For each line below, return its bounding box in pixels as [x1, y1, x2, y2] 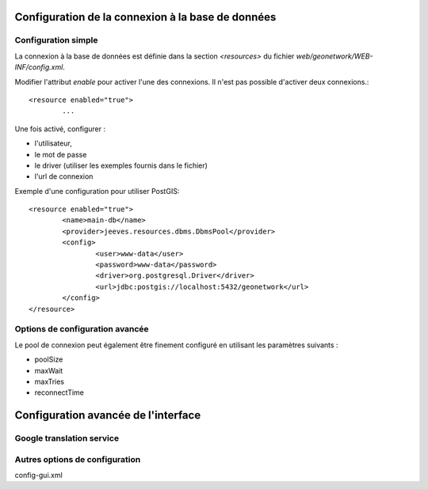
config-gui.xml [14, 471, 63, 480]
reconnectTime [34, 388, 85, 397]
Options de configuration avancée [14, 324, 150, 335]
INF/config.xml [14, 63, 63, 72]
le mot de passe [34, 150, 87, 159]
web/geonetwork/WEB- [296, 51, 373, 61]
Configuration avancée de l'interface [14, 408, 201, 423]
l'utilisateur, [34, 138, 73, 148]
